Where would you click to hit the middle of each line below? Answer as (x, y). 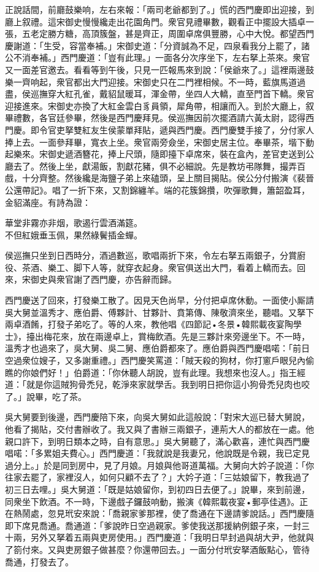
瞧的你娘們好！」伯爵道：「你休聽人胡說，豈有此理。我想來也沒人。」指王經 (155, 372)
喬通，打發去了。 (39, 561)
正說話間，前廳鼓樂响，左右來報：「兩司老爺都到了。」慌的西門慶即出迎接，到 (159, 9)
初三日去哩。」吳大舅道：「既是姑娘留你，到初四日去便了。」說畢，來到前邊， (157, 489)
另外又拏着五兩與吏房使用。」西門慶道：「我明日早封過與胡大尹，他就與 (172, 537)
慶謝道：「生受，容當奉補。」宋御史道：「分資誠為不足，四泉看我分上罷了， (153, 45)
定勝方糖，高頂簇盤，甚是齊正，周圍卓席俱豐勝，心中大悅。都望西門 (176, 33)
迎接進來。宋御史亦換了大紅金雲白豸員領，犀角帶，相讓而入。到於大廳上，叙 (159, 105)
